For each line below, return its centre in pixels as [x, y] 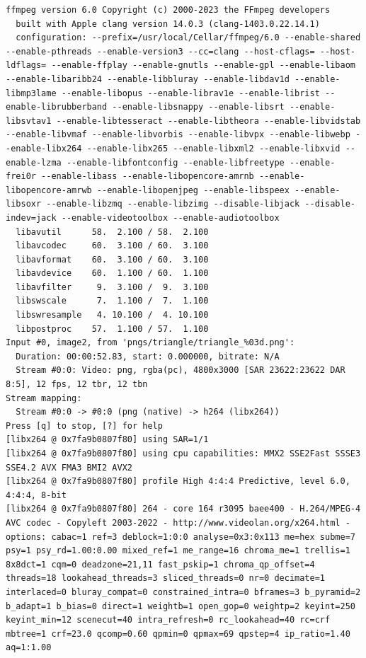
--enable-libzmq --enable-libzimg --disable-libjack [173, 204]
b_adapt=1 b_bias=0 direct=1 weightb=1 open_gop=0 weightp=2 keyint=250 [181, 606]
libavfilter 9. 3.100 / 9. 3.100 [112, 287]
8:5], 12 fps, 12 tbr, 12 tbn [77, 385]
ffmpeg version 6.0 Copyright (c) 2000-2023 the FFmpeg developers [168, 10]
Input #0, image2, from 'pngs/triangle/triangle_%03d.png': [150, 343]
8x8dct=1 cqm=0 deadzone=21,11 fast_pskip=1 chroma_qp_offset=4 [160, 564]
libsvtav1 [29, 121]
